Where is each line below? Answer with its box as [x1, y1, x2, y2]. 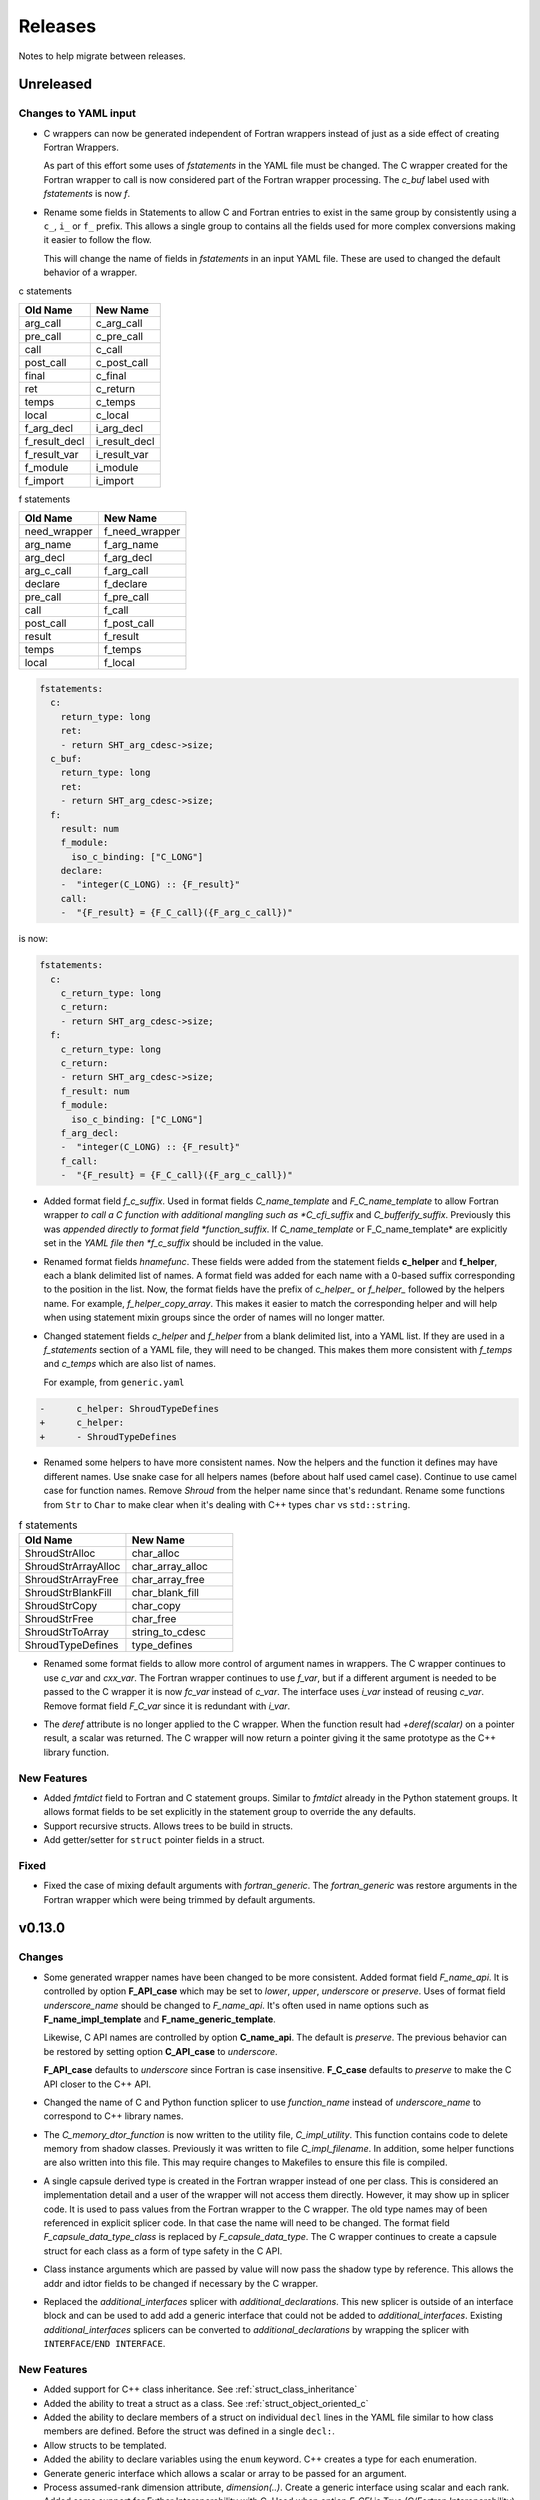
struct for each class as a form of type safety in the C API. [43, 2245, 283, 2257]
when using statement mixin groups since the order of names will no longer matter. [43, 1311, 385, 1324]
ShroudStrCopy [24, 1599, 98, 1613]
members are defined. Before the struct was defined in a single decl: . [43, 2425, 335, 2437]
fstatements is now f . [43, 188, 131, 200]
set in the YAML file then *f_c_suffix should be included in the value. [43, 1237, 324, 1249]
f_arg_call [103, 564, 149, 578]
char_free [131, 1612, 177, 1626]
